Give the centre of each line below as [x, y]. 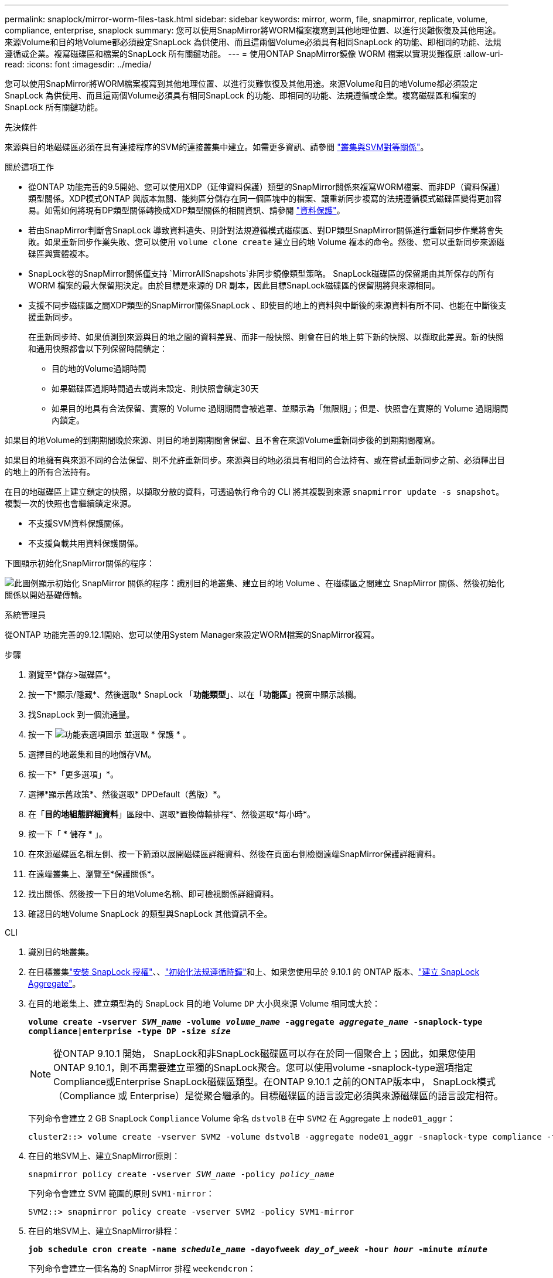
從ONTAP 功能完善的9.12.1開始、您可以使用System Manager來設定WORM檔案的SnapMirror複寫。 [192, 635]
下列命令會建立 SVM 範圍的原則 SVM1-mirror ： [121, 1193]
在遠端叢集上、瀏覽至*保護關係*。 [94, 874]
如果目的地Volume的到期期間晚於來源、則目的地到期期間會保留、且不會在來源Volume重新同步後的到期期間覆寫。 [222, 440]
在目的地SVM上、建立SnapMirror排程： [104, 1231]
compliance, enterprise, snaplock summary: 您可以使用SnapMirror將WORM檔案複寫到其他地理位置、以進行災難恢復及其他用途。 [253, 30]
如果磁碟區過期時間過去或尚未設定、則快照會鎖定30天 [155, 388]
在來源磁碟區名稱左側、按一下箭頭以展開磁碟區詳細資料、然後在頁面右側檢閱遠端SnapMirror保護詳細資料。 [234, 854]
